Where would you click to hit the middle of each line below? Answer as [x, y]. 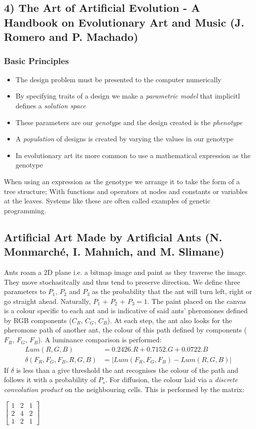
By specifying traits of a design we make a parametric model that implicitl [128, 96]
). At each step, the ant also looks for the [170, 320]
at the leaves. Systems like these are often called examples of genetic [107, 201]
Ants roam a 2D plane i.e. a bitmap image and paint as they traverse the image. [126, 272]
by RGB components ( [38, 320]
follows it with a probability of [50, 379]
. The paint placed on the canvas [197, 301]
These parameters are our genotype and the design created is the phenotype [129, 122]
